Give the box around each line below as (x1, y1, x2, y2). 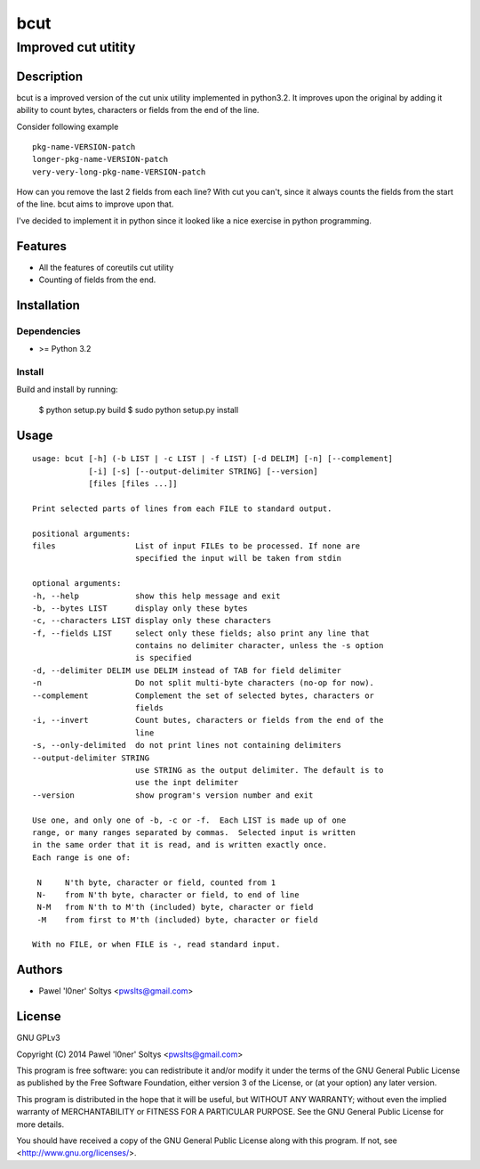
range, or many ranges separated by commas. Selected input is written (32, 827, 356, 837)
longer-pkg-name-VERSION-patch (32, 154, 169, 165)
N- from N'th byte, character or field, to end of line (36, 889, 300, 899)
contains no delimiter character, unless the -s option (134, 641, 384, 651)
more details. (16, 1118, 65, 1130)
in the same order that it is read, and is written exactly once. (32, 840, 328, 850)
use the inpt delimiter (134, 777, 239, 788)
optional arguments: (32, 579, 122, 589)
